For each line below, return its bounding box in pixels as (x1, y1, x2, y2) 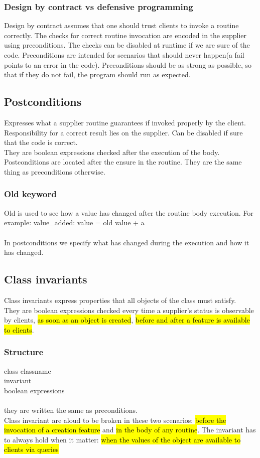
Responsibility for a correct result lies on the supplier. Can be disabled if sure (4, 127, 243, 137)
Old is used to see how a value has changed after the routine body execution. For (4, 207, 253, 218)
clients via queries (4, 444, 59, 454)
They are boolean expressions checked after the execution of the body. (4, 146, 220, 157)
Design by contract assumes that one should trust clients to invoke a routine (4, 20, 239, 31)
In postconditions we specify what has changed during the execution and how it (4, 237, 249, 247)
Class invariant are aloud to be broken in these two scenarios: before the (4, 414, 226, 425)
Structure (4, 346, 44, 358)
